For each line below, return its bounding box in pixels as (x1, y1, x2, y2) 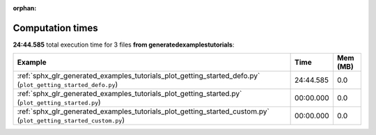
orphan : (13, 4, 37, 12)
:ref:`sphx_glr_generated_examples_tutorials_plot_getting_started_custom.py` (17, 106, 269, 116)
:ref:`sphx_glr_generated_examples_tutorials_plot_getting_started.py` (17, 89, 242, 99)
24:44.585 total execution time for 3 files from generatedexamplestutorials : (13, 40, 235, 49)
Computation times (13, 22, 98, 34)
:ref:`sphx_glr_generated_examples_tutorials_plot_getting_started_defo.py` (17, 71, 260, 81)
